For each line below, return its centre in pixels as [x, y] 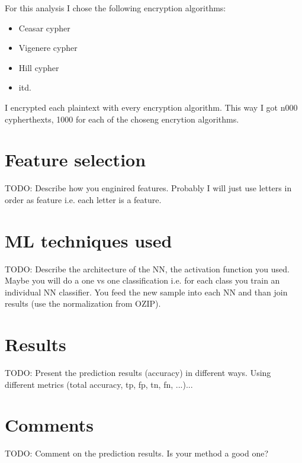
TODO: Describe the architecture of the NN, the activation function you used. [147, 269]
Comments [49, 425]
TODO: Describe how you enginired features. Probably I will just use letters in [148, 188]
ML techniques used [89, 240]
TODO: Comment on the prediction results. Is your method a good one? [137, 453]
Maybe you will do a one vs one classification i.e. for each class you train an [142, 280]
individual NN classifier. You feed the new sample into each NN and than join [146, 292]
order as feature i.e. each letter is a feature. [83, 199]
